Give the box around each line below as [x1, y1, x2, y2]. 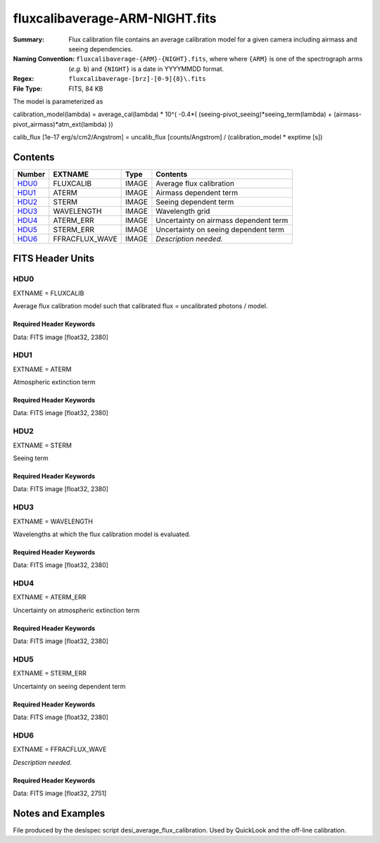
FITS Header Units [13, 253, 95, 265]
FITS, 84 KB [68, 84, 103, 93]
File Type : [13, 84, 43, 93]
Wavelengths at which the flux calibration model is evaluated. [13, 530, 191, 538]
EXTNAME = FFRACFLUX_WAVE [13, 745, 107, 754]
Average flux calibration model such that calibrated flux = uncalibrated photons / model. [13, 302, 268, 310]
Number [17, 169, 46, 179]
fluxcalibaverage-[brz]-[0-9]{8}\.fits [68, 75, 206, 83]
